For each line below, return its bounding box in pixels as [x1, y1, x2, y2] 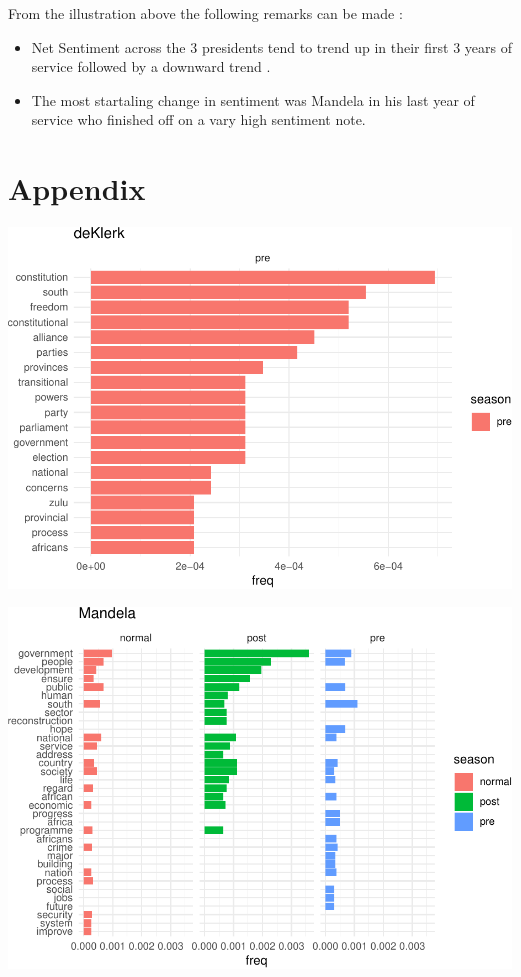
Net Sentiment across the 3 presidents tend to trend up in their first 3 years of [31, 36, 512, 57]
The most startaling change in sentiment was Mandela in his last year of [31, 89, 475, 110]
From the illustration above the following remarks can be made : [8, 3, 403, 23]
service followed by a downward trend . [31, 56, 271, 77]
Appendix [8, 168, 146, 209]
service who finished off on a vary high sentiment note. [31, 109, 366, 130]
